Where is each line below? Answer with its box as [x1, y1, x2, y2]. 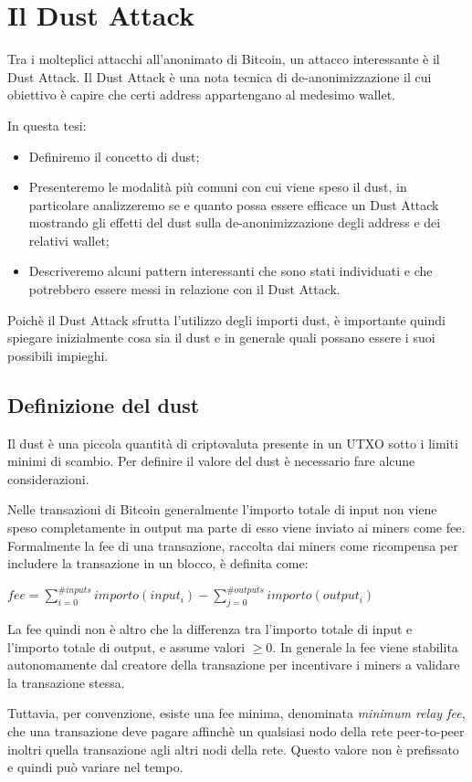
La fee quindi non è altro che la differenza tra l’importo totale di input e [7, 619, 413, 639]
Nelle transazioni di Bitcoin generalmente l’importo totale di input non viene [7, 500, 437, 519]
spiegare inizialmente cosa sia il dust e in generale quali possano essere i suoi [7, 328, 435, 347]
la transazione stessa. [7, 672, 125, 692]
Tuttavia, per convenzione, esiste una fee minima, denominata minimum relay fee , [7, 703, 466, 723]
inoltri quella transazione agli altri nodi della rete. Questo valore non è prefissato [7, 739, 459, 758]
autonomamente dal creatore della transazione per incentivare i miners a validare [7, 655, 460, 674]
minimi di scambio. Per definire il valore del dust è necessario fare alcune [7, 451, 415, 470]
